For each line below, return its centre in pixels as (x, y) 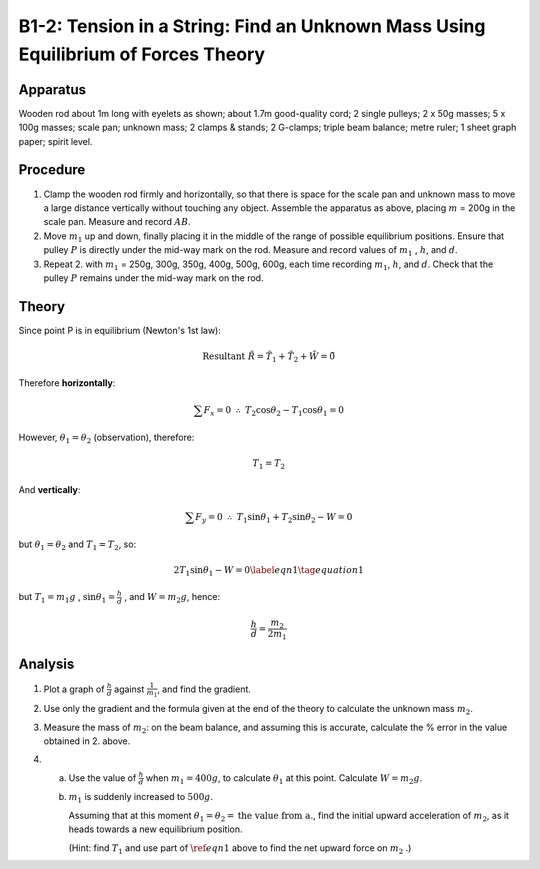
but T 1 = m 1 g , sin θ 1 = (67, 598)
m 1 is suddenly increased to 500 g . (141, 798)
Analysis (46, 664)
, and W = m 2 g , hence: (171, 598)
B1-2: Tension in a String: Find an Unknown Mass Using (252, 26)
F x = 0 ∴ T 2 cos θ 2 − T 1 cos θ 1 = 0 (274, 411)
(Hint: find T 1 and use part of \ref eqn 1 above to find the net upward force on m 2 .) (240, 848)
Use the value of (102, 777)
